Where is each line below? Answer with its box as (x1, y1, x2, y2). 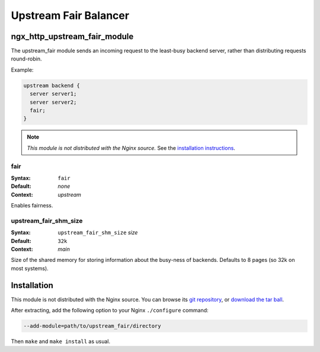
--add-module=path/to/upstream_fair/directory (23, 323, 161, 329)
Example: (11, 66, 34, 73)
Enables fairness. (11, 202, 53, 209)
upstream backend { (23, 82, 80, 89)
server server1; (30, 91, 77, 97)
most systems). (11, 264, 49, 272)
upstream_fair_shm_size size (57, 229, 138, 236)
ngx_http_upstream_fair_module (11, 31, 134, 41)
